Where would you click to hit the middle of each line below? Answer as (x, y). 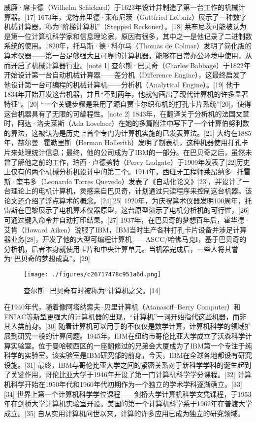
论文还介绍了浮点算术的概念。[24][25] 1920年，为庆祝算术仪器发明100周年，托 (128, 200)
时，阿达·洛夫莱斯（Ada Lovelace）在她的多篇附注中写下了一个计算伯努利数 (127, 123)
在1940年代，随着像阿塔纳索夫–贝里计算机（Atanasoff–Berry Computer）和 (122, 307)
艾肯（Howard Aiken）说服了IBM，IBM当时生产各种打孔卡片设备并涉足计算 (125, 229)
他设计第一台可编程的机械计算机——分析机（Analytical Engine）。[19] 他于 (122, 84)
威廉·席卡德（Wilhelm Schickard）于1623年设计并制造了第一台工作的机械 (121, 7)
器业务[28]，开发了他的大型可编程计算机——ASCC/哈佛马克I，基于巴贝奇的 (125, 239)
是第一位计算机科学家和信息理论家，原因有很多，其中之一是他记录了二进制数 (128, 36)
